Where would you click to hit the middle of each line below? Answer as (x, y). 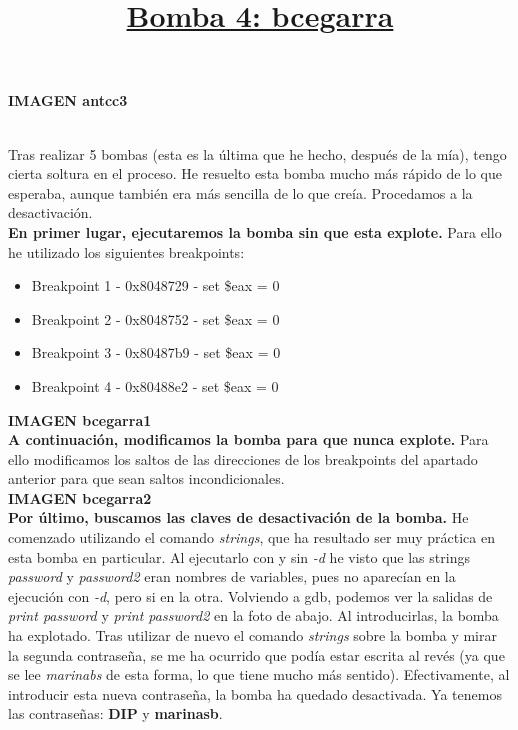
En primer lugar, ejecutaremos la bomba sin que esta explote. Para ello (255, 231)
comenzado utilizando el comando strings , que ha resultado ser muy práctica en (251, 537)
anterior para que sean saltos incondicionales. (146, 478)
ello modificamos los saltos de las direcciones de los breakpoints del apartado (243, 458)
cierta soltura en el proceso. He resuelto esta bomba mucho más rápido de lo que (255, 173)
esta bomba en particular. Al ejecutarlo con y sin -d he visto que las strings (239, 556)
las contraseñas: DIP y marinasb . (115, 713)
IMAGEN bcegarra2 (80, 497)
